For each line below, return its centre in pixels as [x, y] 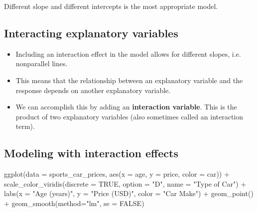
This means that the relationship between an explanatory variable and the [129, 80]
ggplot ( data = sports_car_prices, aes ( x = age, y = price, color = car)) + [117, 174]
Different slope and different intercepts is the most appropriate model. [111, 6]
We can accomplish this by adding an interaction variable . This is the [126, 107]
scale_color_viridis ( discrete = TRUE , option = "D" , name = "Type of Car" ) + [125, 183]
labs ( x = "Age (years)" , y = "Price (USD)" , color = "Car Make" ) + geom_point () [129, 193]
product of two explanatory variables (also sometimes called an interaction [129, 116]
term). [25, 126]
